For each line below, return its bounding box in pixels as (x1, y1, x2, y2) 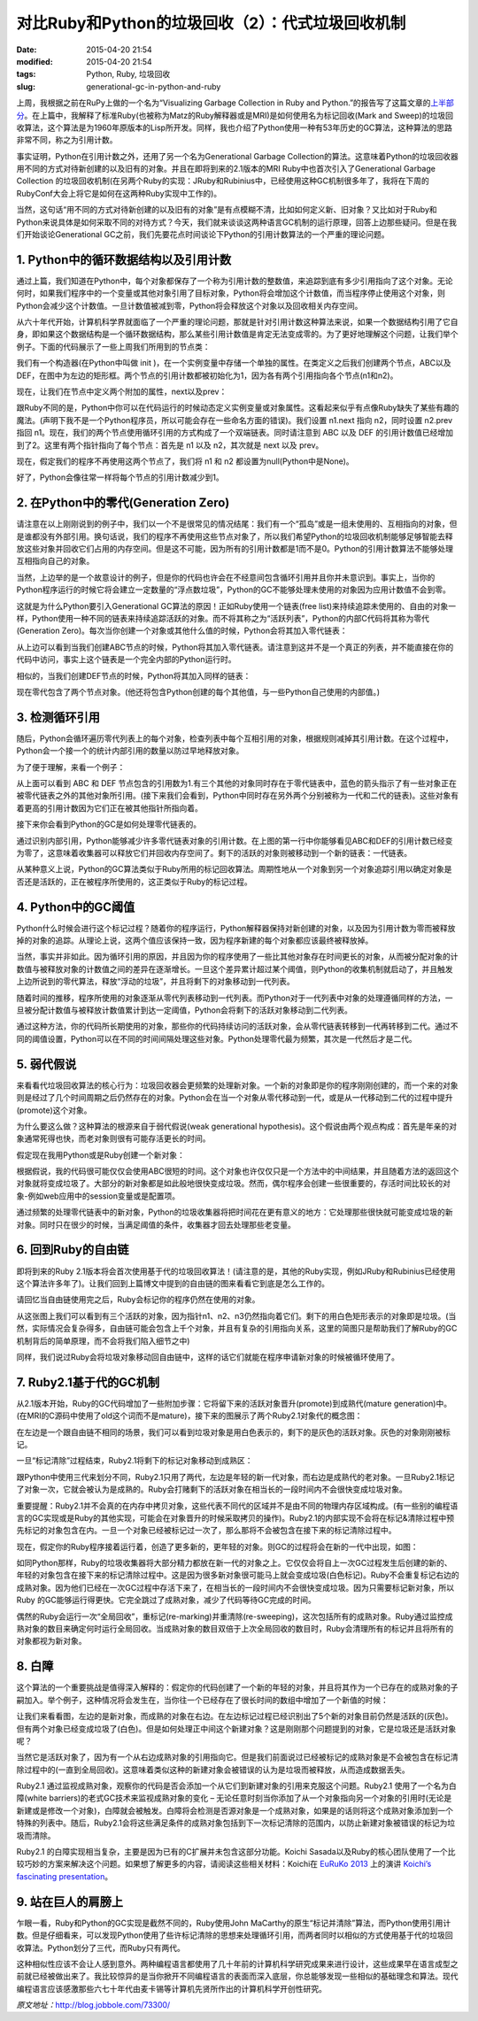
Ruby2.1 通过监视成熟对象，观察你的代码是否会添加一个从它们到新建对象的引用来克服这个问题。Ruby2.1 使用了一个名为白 (16, 1780, 457, 1792)
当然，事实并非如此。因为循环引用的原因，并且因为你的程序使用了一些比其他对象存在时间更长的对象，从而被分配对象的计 (16, 952, 459, 962)
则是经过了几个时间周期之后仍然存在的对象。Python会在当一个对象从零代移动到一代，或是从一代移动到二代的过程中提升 (16, 1092, 453, 1103)
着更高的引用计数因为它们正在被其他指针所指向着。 (16, 802, 203, 814)
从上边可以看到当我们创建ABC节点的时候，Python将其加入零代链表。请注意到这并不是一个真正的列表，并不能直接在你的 (16, 642, 454, 652)
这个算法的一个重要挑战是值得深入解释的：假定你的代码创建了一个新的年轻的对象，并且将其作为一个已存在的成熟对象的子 (16, 1682, 459, 1693)
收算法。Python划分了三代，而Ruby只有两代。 (16, 1942, 185, 1953)
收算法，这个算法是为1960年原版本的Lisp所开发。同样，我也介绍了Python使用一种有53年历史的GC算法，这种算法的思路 (16, 122, 453, 133)
